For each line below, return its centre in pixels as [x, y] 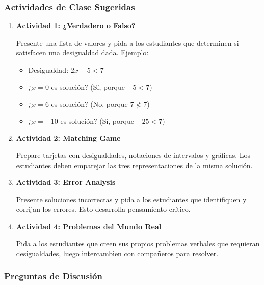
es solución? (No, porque [89, 104]
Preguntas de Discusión [53, 276]
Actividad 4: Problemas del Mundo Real [89, 226]
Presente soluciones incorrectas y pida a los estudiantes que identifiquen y [131, 199]
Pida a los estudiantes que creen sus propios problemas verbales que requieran [138, 243]
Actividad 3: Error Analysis [66, 182]
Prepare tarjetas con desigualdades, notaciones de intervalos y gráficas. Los [133, 155]
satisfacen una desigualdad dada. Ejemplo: [82, 53]
